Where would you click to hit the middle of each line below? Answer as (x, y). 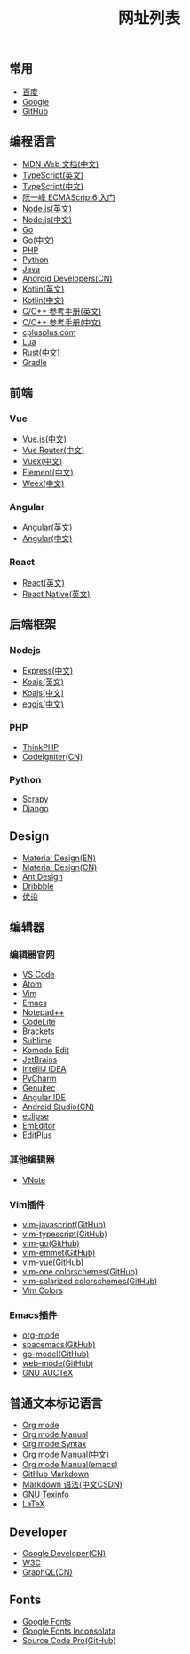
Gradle (34, 363)
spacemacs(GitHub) (59, 1345)
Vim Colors (43, 1290)
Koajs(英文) (43, 682)
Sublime (37, 1041)
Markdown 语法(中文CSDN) (72, 1484)
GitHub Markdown (55, 1474)
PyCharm (39, 1079)
